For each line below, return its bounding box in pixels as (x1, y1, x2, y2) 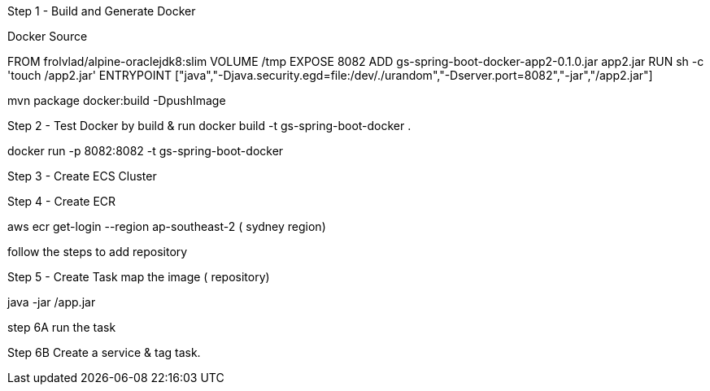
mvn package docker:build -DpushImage (7, 93, 226, 107)
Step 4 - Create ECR (7, 194, 116, 208)
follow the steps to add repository (7, 245, 188, 258)
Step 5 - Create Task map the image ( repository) (7, 270, 270, 284)
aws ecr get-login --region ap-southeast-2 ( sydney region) (7, 219, 326, 233)
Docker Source (7, 29, 88, 43)
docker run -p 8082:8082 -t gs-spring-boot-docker (7, 144, 284, 158)
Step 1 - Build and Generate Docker (7, 4, 196, 18)
